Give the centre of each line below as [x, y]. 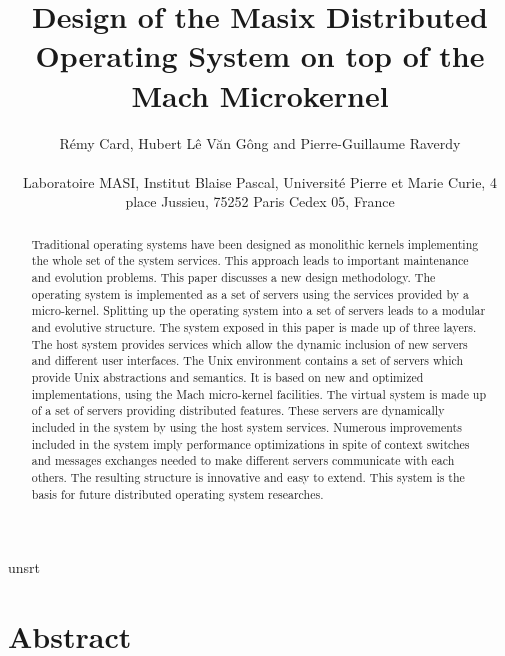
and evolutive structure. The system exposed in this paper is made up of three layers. [254, 326]
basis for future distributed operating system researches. [177, 493]
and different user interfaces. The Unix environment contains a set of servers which [247, 360]
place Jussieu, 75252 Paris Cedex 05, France [260, 201]
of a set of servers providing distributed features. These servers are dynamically [238, 410]
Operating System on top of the [260, 55]
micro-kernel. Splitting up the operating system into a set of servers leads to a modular [258, 310]
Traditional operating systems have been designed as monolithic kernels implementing [255, 243]
